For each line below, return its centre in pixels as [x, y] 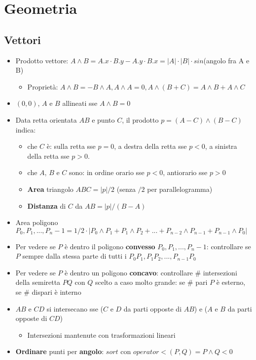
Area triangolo [50, 189]
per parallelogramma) [180, 189]
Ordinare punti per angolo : [60, 351]
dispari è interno [56, 292]
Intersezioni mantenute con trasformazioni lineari [101, 335]
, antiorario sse [185, 172]
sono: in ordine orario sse [107, 172]
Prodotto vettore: [42, 60]
